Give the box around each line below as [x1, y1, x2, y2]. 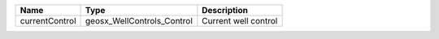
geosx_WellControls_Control [85, 15, 193, 26]
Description [202, 5, 248, 15]
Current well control [202, 15, 278, 26]
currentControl [20, 15, 76, 26]
